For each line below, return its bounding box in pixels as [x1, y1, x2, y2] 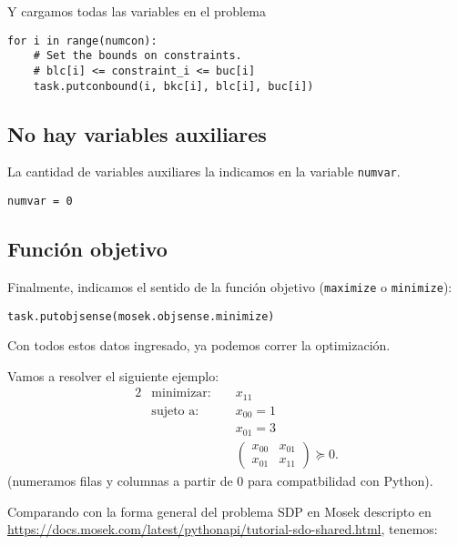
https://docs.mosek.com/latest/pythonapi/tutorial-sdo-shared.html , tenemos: [7, 520, 438, 539]
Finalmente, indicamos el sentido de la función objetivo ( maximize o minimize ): [7, 277, 453, 296]
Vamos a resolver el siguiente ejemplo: [7, 366, 219, 385]
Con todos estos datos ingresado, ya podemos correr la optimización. [7, 336, 391, 355]
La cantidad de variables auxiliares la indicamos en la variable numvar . [7, 162, 401, 181]
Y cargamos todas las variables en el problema [7, 2, 266, 20]
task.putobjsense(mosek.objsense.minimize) [7, 309, 275, 323]
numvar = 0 [7, 195, 73, 208]
